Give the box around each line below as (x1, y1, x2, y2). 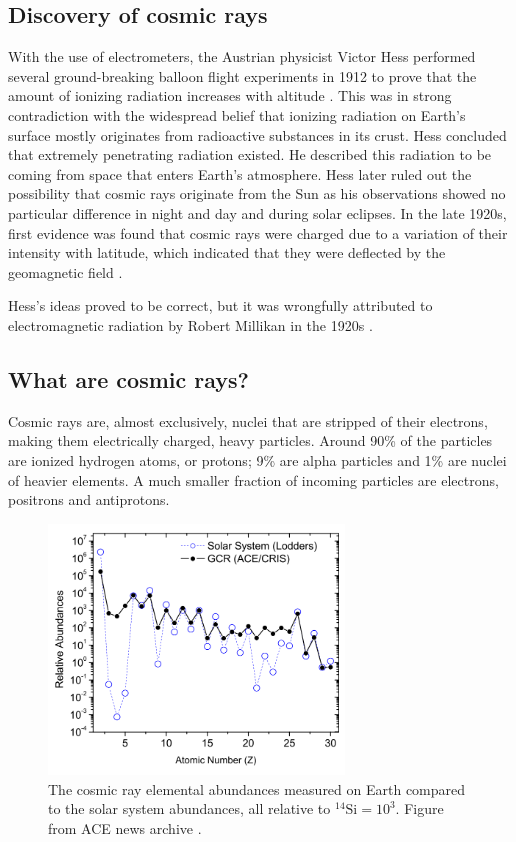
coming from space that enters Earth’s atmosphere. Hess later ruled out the (8, 163, 472, 184)
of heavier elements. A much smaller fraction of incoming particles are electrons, (8, 469, 499, 490)
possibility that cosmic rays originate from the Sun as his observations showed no (8, 183, 506, 204)
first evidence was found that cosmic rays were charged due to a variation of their (8, 222, 508, 243)
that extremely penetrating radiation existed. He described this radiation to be (8, 144, 492, 165)
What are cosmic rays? (8, 363, 249, 394)
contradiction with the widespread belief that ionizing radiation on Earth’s (8, 104, 466, 125)
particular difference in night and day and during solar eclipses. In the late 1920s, (8, 202, 507, 223)
